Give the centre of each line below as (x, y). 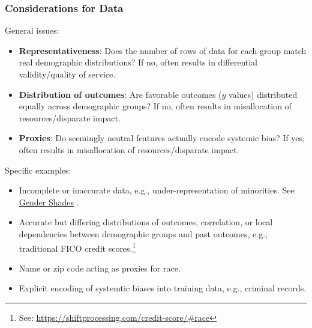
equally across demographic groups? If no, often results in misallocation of (155, 106)
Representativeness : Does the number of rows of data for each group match (163, 50)
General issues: (32, 30)
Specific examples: (38, 170)
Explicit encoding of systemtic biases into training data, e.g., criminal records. (163, 288)
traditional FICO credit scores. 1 (77, 247)
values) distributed (263, 94)
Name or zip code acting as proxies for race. (100, 268)
